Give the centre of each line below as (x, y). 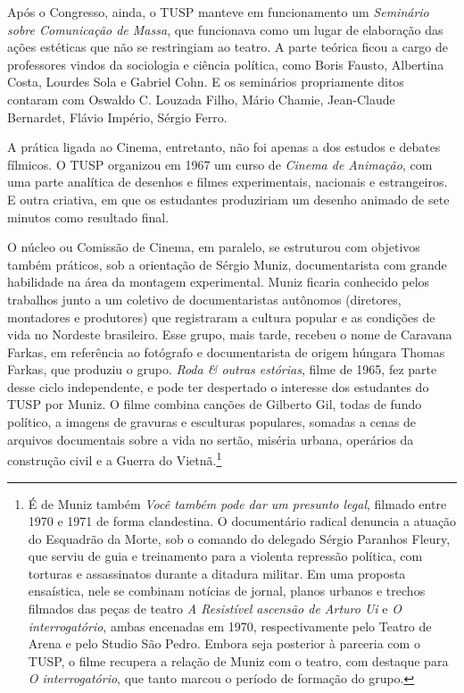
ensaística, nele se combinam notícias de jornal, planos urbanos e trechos (227, 591)
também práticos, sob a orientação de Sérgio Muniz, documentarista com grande (227, 264)
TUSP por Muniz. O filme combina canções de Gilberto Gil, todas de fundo (215, 404)
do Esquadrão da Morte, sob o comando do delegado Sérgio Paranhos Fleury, (239, 538)
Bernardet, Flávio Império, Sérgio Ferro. (117, 117)
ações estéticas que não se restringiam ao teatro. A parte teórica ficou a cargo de (228, 47)
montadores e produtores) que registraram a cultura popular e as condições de (221, 317)
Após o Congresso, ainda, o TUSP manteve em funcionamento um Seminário (218, 12)
